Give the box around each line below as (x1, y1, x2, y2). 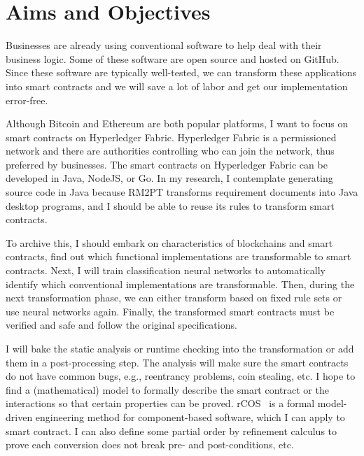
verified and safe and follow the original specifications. (6, 318, 237, 332)
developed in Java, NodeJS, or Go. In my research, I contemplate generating (6, 171, 333, 185)
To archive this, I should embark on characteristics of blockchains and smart (6, 235, 333, 250)
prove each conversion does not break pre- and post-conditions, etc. (6, 437, 294, 452)
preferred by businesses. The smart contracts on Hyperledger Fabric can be (6, 157, 328, 171)
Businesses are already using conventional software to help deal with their (6, 38, 322, 52)
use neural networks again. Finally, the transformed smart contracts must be (6, 304, 335, 318)
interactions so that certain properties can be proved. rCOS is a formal (6, 396, 315, 411)
